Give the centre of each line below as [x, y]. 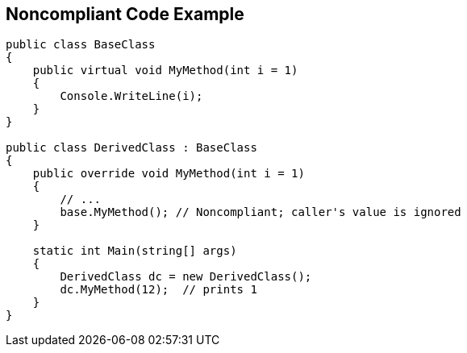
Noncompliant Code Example [125, 14]
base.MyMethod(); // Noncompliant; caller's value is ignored [261, 212]
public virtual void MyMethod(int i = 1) [165, 71]
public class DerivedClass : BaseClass [131, 148]
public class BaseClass [81, 45]
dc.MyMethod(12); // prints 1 [158, 290]
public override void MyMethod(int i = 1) [169, 174]
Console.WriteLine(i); [131, 96]
